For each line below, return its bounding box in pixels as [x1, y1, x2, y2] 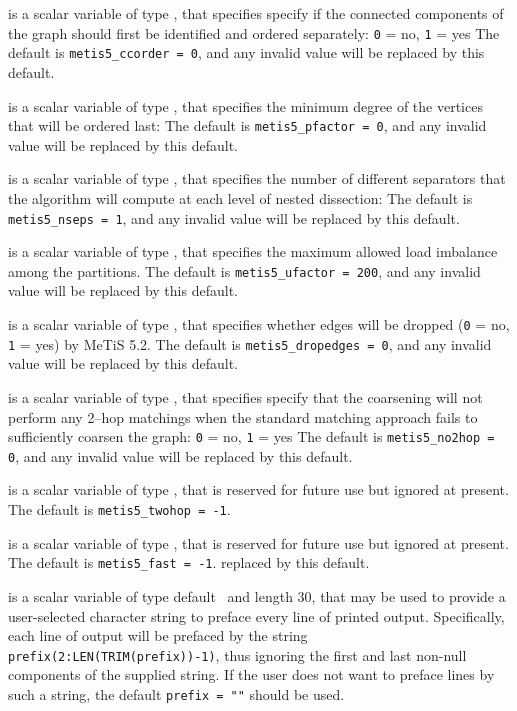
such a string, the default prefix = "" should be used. [8, 683, 345, 704]
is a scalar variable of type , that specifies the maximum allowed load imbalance [8, 241, 498, 262]
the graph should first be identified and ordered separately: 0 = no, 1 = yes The [8, 22, 500, 43]
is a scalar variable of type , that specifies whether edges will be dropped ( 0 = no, [8, 314, 510, 335]
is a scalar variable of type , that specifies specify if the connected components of [8, 3, 504, 23]
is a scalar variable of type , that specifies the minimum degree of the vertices [8, 95, 483, 116]
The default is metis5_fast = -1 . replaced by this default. [8, 552, 370, 573]
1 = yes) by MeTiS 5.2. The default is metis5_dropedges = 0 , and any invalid [8, 333, 492, 354]
